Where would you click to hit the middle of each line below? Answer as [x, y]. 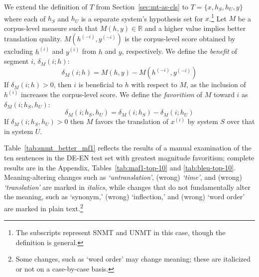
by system [203, 121]
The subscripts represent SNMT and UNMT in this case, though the [121, 232]
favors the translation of [132, 121]
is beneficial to [101, 84]
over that [241, 121]
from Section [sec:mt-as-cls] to [142, 6]
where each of [25, 18]
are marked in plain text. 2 [44, 208]
